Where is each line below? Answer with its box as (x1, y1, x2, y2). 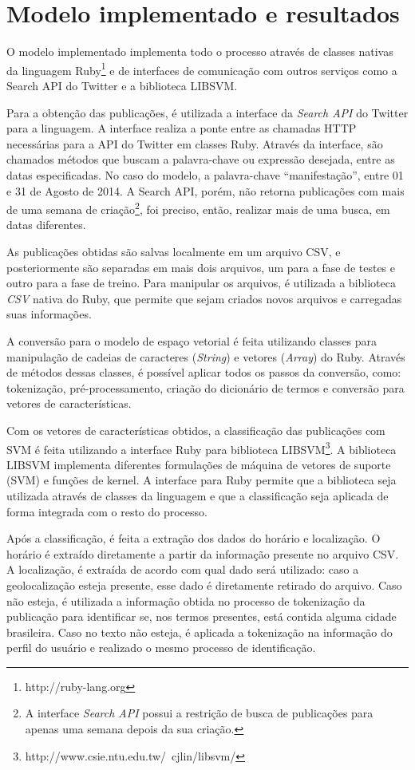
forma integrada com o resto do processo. (6, 503, 207, 519)
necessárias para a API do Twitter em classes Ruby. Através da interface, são (6, 135, 383, 152)
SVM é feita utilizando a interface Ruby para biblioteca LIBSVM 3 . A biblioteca (6, 438, 397, 457)
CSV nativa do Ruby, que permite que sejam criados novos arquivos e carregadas (6, 290, 402, 306)
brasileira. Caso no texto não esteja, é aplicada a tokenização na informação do (6, 623, 393, 640)
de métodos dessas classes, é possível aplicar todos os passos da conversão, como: (6, 364, 401, 381)
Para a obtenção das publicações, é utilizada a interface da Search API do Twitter (6, 104, 409, 120)
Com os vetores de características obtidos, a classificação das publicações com (6, 421, 385, 438)
